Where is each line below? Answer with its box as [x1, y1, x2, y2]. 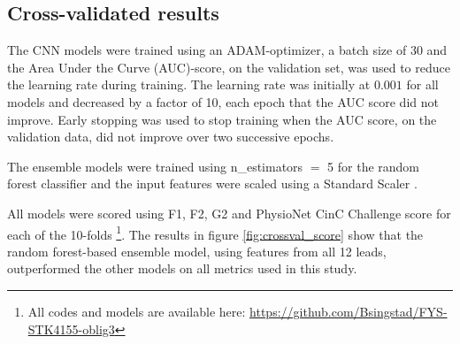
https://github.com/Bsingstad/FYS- [249, 302, 448, 320]
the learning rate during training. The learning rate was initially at [7, 75, 371, 94]
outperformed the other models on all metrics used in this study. [7, 259, 357, 278]
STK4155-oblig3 [27, 319, 115, 338]
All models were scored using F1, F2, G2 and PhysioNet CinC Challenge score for [7, 203, 451, 222]
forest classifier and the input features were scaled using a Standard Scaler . [7, 174, 418, 193]
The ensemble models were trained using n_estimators [7, 157, 303, 175]
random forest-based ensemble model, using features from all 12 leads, [7, 241, 387, 260]
